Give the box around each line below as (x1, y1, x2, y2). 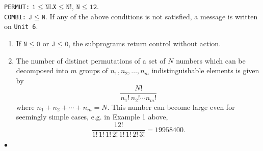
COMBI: (4, 13, 26, 21)
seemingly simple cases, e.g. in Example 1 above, (16, 111, 168, 122)
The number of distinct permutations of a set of (16, 55, 166, 66)
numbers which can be (176, 55, 246, 66)
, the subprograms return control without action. (68, 38, 221, 48)
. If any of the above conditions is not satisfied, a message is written (45, 11, 258, 21)
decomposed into (16, 65, 68, 76)
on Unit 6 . (4, 21, 38, 32)
